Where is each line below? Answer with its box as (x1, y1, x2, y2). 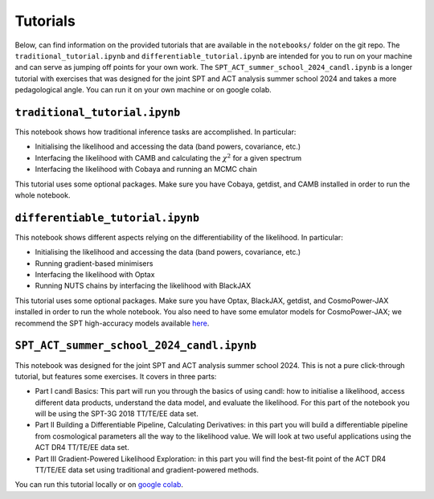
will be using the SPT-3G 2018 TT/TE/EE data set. (35, 409, 199, 419)
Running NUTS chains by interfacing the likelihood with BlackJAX (35, 281, 252, 291)
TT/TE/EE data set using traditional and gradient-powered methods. (35, 465, 259, 475)
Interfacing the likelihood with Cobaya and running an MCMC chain (35, 165, 257, 174)
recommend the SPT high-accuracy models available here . (14, 318, 210, 328)
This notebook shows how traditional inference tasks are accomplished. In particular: (14, 127, 297, 137)
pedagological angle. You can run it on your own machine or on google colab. (14, 85, 272, 95)
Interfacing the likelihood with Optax (35, 270, 155, 280)
